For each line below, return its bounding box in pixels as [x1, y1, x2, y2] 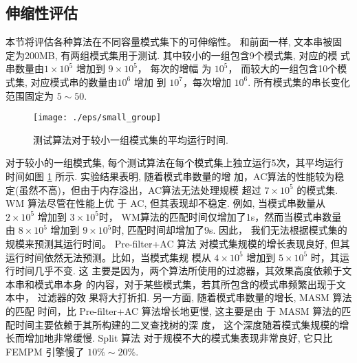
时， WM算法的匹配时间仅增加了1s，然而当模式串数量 [98, 209, 342, 223]
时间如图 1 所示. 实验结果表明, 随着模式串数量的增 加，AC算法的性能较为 [6, 169, 335, 184]
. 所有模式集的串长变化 [248, 74, 350, 89]
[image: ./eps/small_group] [33, 113, 162, 123]
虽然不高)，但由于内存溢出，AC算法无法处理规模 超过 [19, 182, 261, 197]
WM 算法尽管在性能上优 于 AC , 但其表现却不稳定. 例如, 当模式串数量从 [6, 196, 326, 210]
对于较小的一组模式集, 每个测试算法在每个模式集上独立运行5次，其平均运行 [6, 155, 344, 170]
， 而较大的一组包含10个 [228, 61, 338, 76]
